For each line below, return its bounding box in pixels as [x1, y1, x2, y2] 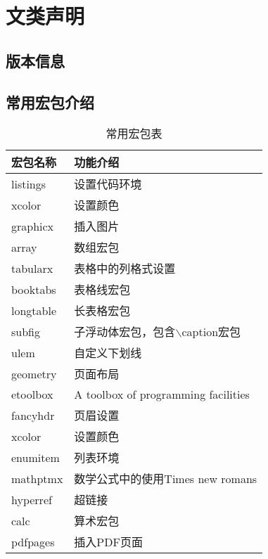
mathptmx [11, 470, 63, 487]
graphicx [11, 217, 54, 234]
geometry [11, 365, 57, 382]
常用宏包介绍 [6, 91, 94, 113]
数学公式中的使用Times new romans [74, 470, 257, 487]
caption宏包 [181, 323, 241, 340]
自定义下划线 [74, 345, 142, 361]
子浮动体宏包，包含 [74, 323, 176, 340]
